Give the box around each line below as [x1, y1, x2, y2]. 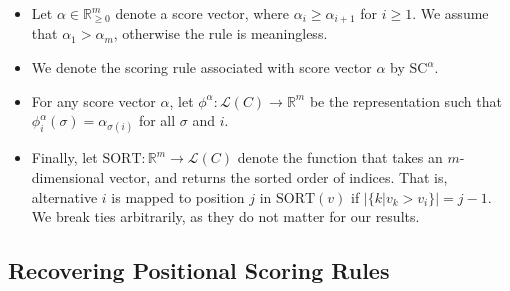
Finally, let [31, 147, 98, 168]
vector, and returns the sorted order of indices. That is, [108, 167, 448, 188]
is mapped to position [111, 186, 245, 207]
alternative [31, 186, 98, 207]
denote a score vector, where [115, 3, 289, 23]
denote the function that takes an [237, 147, 443, 168]
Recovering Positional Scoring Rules [8, 255, 390, 286]
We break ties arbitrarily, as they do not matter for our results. [31, 206, 420, 227]
